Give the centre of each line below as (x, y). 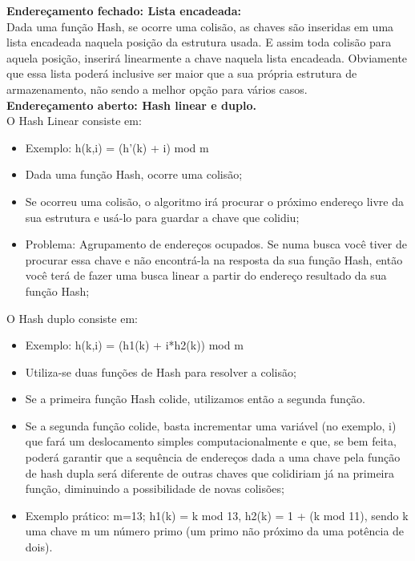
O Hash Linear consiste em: (74, 121)
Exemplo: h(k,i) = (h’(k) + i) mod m (117, 147)
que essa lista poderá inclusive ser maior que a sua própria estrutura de (182, 73)
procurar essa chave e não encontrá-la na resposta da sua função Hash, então (214, 259)
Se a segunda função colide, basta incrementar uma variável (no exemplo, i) (211, 425)
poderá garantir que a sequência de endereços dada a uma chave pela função (213, 457)
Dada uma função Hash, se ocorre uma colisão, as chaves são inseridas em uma (200, 26)
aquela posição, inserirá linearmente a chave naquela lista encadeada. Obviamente (207, 57)
